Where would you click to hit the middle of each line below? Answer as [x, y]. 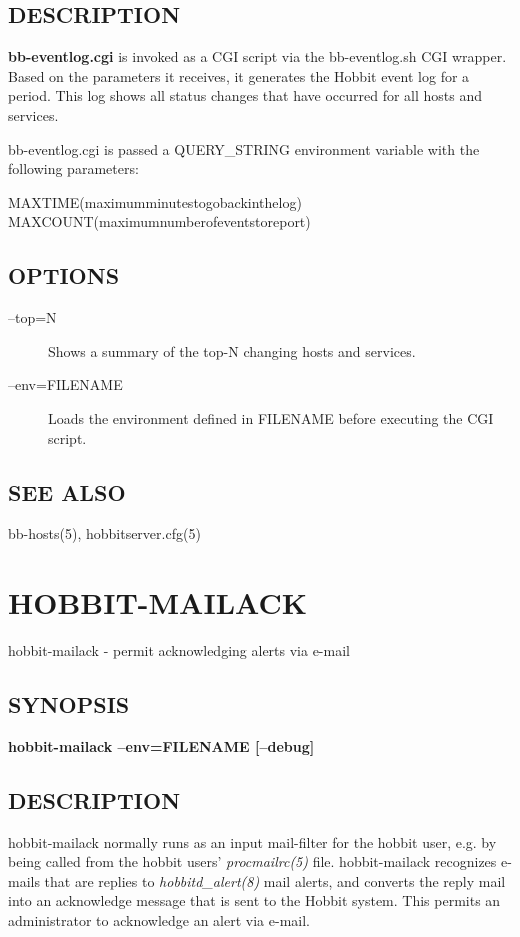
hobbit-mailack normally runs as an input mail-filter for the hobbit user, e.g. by [252, 841]
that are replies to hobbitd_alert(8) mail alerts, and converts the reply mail [275, 880]
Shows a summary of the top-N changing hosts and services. [232, 350]
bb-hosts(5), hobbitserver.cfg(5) [104, 533]
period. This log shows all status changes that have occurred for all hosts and [245, 95]
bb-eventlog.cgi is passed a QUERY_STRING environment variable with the [244, 148]
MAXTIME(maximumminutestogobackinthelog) [155, 201]
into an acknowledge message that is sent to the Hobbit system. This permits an [254, 900]
